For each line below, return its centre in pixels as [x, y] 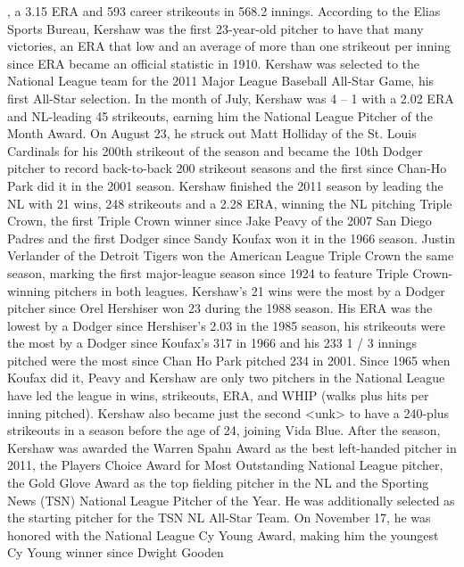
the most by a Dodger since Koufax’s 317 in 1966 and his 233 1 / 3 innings [212, 343]
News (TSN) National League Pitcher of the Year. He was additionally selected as [231, 500]
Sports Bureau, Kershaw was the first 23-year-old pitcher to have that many [215, 28]
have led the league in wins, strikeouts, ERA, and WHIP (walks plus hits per [218, 395]
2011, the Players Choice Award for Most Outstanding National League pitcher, [225, 465]
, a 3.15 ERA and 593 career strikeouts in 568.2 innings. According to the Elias [224, 11]
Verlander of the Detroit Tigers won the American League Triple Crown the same [231, 255]
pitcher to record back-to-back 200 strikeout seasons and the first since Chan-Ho [227, 168]
